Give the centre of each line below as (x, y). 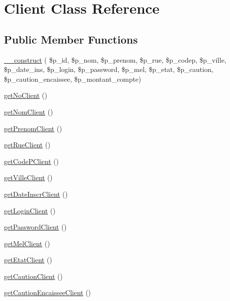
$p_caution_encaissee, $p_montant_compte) (73, 79)
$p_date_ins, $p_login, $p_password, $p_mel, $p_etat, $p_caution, (109, 69)
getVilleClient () (28, 177)
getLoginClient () (30, 210)
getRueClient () (27, 145)
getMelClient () (27, 243)
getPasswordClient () (35, 227)
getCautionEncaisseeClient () (48, 292)
